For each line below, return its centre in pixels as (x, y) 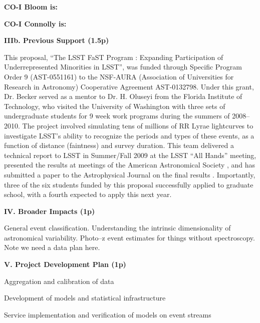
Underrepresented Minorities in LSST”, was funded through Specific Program (123, 67)
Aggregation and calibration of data (59, 281)
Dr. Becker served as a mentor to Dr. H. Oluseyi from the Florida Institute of (123, 96)
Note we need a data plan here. (52, 247)
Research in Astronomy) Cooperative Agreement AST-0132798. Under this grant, (129, 86)
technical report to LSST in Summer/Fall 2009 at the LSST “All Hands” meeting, (130, 155)
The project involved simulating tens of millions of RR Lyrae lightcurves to (138, 125)
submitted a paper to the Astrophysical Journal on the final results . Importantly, (130, 174)
